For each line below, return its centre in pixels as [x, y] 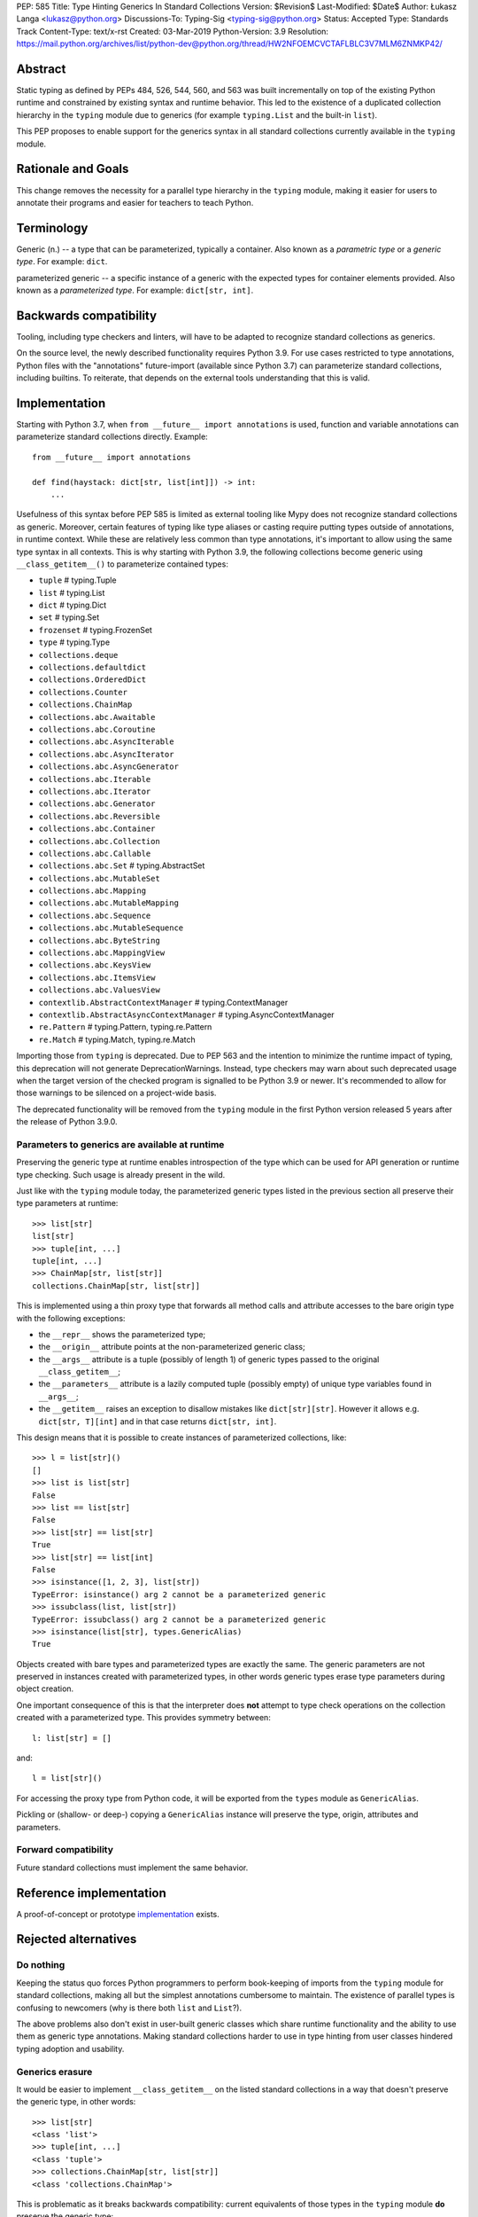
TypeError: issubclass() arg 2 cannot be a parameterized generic [179, 1619]
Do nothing [41, 1965]
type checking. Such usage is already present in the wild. [121, 1174]
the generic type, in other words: [76, 2102]
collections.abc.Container [97, 829]
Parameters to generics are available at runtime [120, 1144]
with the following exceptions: [71, 1318]
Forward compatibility [65, 1850]
